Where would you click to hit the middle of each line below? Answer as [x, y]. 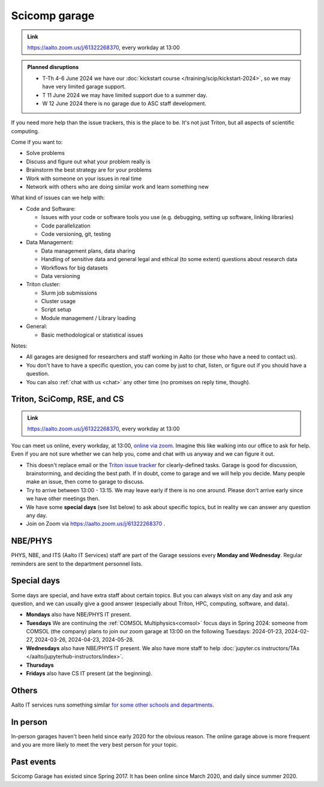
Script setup [56, 310]
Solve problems [46, 153]
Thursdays [40, 665]
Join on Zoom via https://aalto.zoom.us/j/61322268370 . [96, 524]
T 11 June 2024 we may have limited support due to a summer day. [125, 95]
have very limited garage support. [84, 86]
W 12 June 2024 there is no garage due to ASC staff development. [124, 103]
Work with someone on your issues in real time [84, 178]
